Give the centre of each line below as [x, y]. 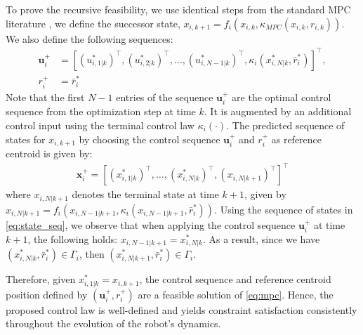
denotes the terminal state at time [145, 194]
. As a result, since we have [261, 238]
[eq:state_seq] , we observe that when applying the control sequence [151, 224]
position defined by [47, 294]
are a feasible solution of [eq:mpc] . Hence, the [236, 294]
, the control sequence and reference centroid [235, 279]
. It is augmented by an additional [278, 111]
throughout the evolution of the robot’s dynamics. [113, 323]
